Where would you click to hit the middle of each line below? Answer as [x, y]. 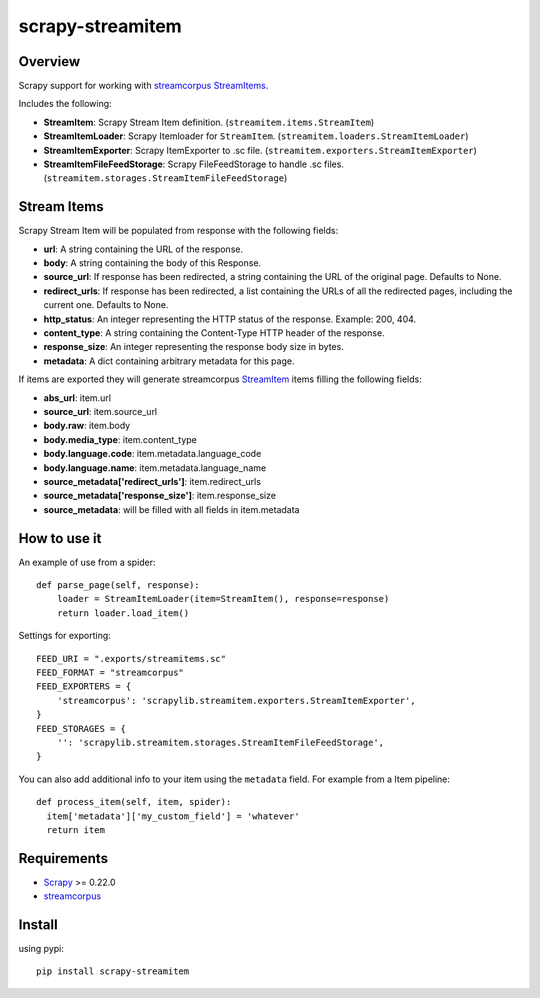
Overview [49, 61]
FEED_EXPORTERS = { [84, 686]
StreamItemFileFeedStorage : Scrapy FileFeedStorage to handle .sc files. [194, 164]
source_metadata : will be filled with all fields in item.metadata [171, 509]
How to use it [60, 538]
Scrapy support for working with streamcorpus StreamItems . [143, 86]
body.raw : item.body [87, 426]
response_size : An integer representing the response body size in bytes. [193, 347]
